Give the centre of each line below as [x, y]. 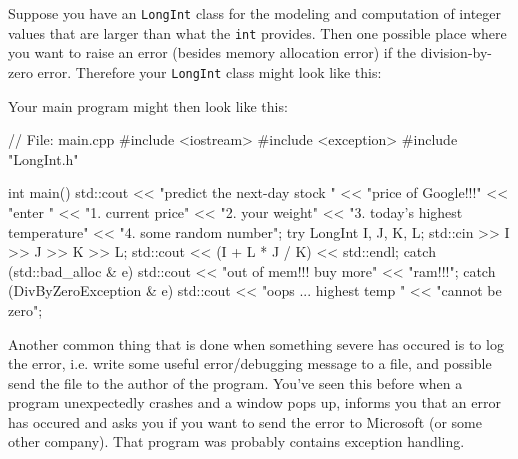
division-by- [456, 52]
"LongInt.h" [43, 158]
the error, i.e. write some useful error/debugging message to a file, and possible [250, 363]
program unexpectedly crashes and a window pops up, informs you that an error [254, 402]
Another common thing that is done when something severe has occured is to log [256, 343]
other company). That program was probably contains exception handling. [236, 441]
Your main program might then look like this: [148, 105]
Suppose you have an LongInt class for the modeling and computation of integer [255, 13]
